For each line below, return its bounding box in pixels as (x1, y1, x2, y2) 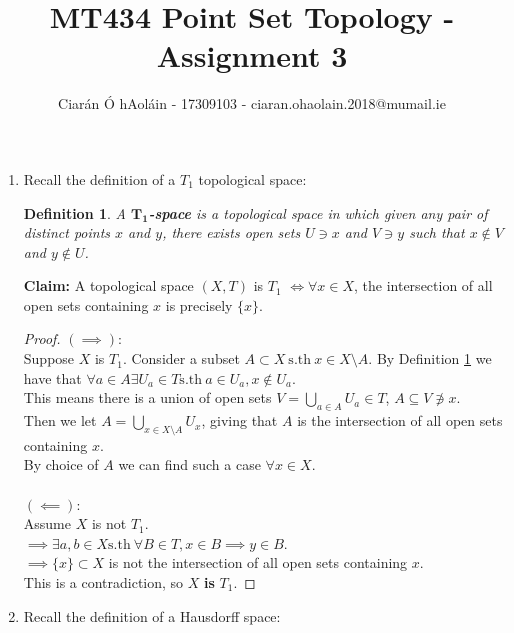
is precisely (165, 294, 233, 315)
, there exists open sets (162, 222, 301, 243)
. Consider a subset (122, 348, 240, 369)
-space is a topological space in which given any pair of (148, 202, 488, 223)
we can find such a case (118, 454, 261, 475)
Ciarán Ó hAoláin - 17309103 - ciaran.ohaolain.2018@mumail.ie (58, 93, 446, 114)
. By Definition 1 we (368, 348, 492, 369)
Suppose (23, 348, 75, 369)
